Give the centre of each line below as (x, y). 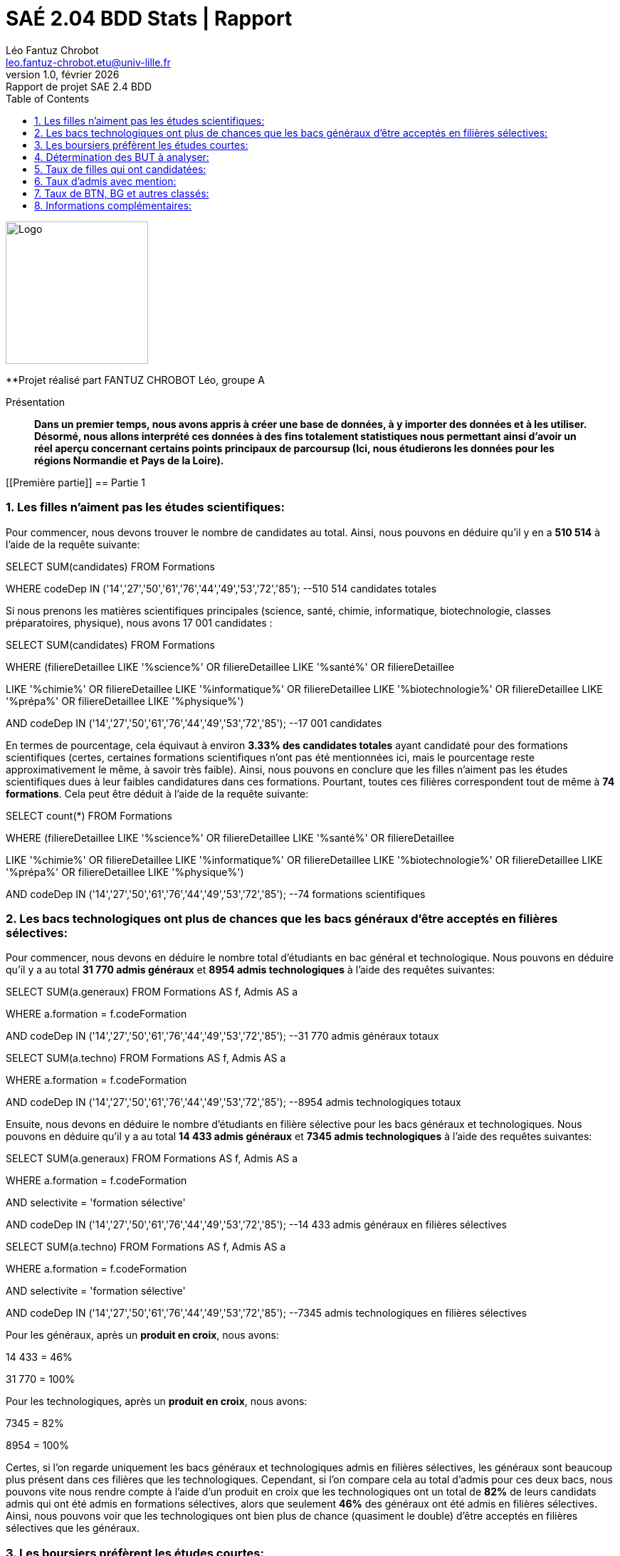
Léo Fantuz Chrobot (52, 50)
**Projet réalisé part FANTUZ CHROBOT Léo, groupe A (135, 380)
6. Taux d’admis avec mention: (105, 181)
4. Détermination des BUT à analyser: (122, 157)
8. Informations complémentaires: (113, 205)
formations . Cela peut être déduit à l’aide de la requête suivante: (157, 793)
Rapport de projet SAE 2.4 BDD (79, 86)
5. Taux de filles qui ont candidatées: (120, 169)
